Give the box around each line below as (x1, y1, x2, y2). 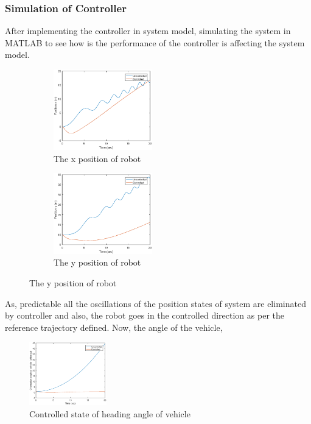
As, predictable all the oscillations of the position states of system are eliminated (5, 297, 306, 309)
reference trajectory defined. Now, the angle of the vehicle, (5, 320, 223, 333)
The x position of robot (54, 152, 141, 164)
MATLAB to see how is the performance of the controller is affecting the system (5, 36, 305, 49)
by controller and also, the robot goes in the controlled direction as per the (5, 309, 284, 322)
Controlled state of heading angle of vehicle (29, 407, 190, 420)
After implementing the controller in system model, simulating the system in (5, 24, 291, 37)
